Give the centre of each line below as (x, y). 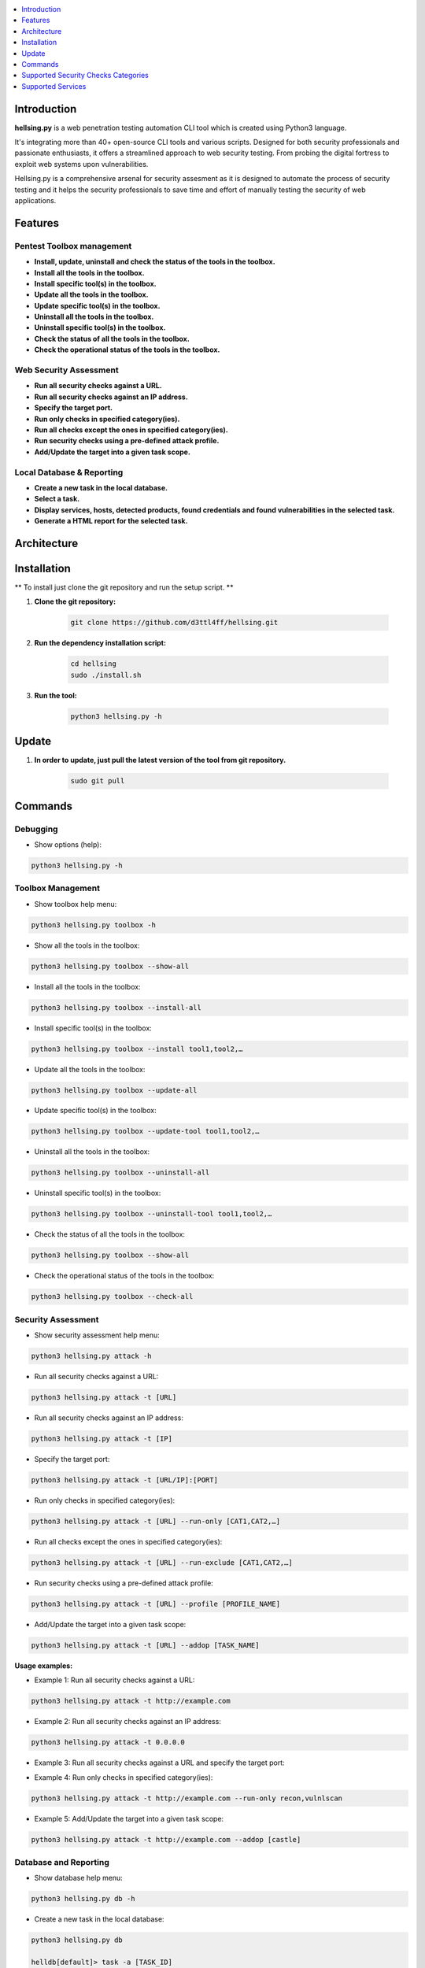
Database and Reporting (62, 1862)
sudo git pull (98, 781)
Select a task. (57, 499)
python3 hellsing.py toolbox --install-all (116, 1007)
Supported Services (54, 86)
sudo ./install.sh (106, 675)
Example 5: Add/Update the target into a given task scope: (129, 1818)
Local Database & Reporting (69, 472)
